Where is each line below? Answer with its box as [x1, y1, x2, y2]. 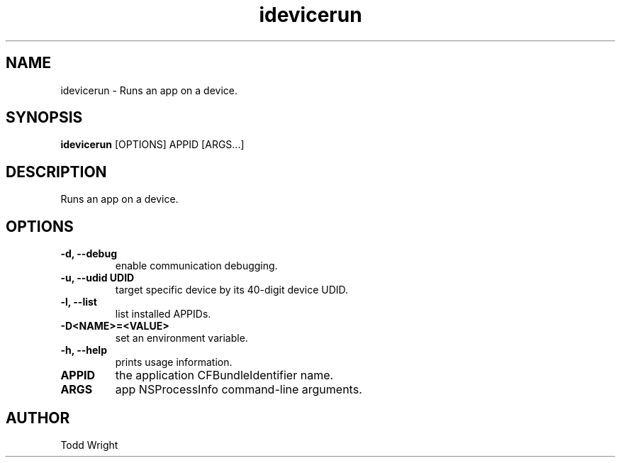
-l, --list [60, 296, 97, 308]
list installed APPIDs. [115, 308, 211, 320]
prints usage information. [115, 356, 233, 369]
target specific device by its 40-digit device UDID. [115, 284, 349, 296]
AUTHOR [6, 408, 70, 427]
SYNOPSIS [6, 108, 83, 127]
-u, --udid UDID [60, 272, 135, 284]
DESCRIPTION [6, 162, 107, 181]
